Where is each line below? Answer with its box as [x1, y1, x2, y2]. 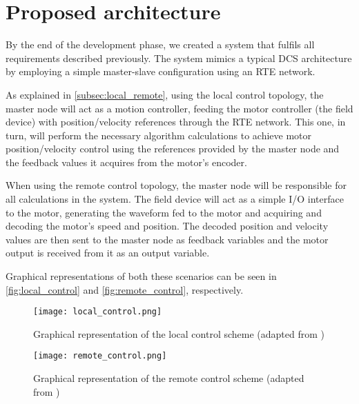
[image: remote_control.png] [33, 351, 167, 361]
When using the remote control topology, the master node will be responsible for [6, 178, 347, 192]
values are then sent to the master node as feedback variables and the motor [6, 232, 329, 246]
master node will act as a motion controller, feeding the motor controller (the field [6, 101, 353, 115]
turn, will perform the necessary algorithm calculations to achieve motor [6, 128, 312, 142]
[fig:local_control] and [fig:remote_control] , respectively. [6, 282, 244, 296]
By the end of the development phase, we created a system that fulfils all [6, 37, 315, 52]
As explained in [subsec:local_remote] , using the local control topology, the [6, 87, 324, 101]
